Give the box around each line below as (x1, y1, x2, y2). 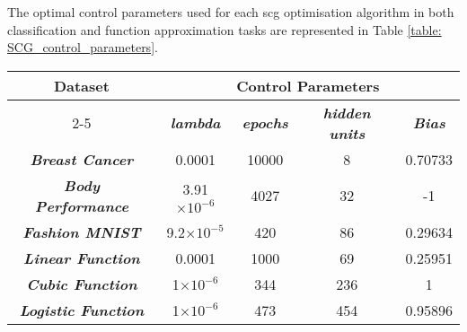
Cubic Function (26, 273, 137, 294)
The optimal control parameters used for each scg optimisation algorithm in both (7, 3, 454, 21)
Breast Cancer (30, 148, 134, 170)
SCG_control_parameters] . (7, 38, 158, 57)
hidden (322, 101, 371, 123)
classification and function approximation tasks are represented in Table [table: (7, 20, 442, 39)
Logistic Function (19, 299, 145, 320)
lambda (170, 112, 221, 134)
